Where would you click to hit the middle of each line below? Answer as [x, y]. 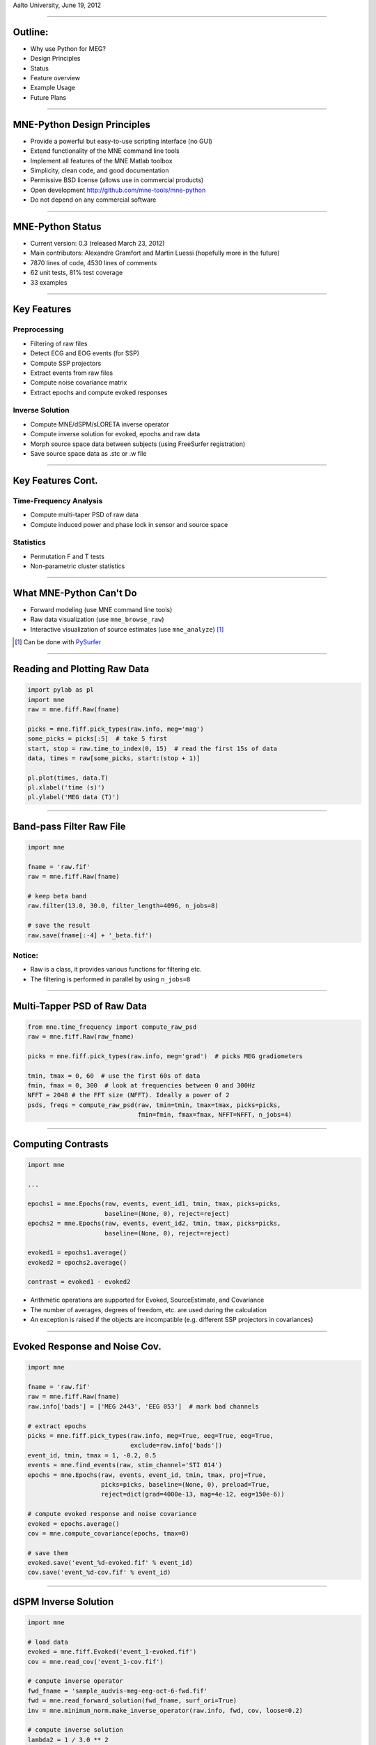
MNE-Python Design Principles [82, 125]
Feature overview [55, 78]
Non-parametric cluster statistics [78, 566]
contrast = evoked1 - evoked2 [79, 1282]
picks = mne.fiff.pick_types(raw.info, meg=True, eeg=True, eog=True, [151, 1435]
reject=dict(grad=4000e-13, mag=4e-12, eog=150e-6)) [193, 1494]
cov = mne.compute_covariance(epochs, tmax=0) [108, 1533]
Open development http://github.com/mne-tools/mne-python [118, 190]
